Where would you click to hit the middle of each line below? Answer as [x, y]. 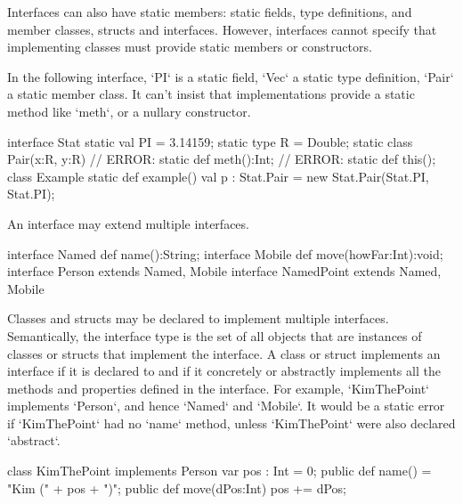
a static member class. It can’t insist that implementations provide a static [211, 94]
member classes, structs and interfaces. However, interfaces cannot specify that [222, 29]
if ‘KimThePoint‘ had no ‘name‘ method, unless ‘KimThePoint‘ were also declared [231, 423]
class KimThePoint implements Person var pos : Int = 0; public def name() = [219, 471]
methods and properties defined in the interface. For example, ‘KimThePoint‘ [219, 388]
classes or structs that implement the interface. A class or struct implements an [224, 353]
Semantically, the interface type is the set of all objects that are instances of [215, 335]
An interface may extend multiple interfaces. [128, 223]
